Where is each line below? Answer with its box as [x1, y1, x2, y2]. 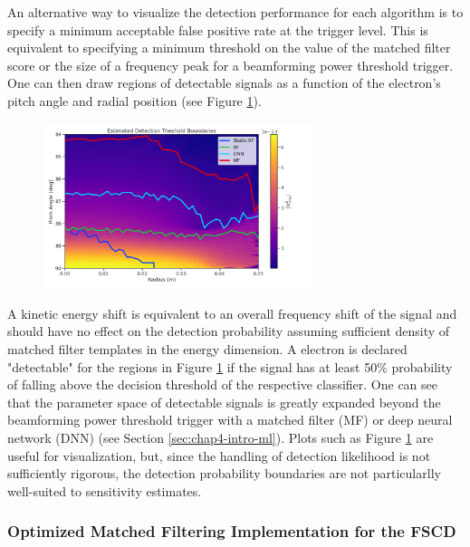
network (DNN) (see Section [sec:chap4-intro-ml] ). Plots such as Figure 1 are [7, 427, 434, 446]
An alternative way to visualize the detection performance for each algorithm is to [7, 3, 464, 21]
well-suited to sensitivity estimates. [7, 481, 202, 500]
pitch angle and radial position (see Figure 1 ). [7, 91, 262, 110]
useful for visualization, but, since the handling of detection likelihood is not [7, 446, 431, 465]
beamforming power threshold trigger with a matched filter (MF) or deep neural [7, 410, 453, 429]
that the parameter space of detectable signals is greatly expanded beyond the [7, 392, 441, 411]
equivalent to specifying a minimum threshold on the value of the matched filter [7, 38, 451, 57]
